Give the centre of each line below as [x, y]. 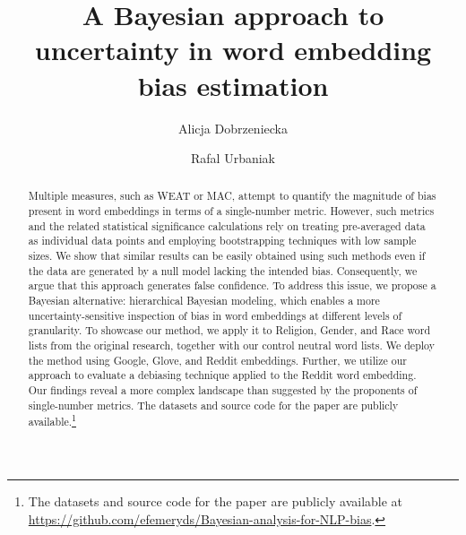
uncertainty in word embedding [233, 50]
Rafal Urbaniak [233, 158]
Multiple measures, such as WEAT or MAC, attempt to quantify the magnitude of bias [232, 196]
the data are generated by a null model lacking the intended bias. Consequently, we [223, 270]
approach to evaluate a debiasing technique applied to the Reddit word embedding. [222, 375]
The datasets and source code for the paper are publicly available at [216, 500]
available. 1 [52, 420]
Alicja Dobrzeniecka [233, 128]
